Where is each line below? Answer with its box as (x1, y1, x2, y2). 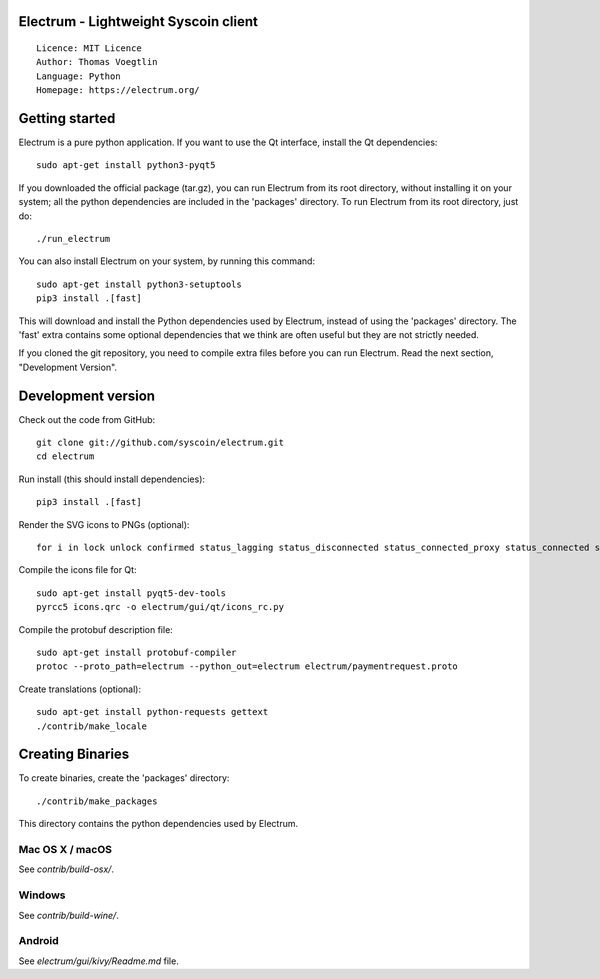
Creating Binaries (18, 746, 130, 763)
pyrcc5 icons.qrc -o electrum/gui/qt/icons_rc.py (36, 601, 285, 613)
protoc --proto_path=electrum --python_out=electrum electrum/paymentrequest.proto (36, 661, 459, 672)
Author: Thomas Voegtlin (36, 56, 158, 68)
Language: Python (36, 70, 121, 82)
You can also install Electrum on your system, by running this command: (18, 255, 315, 267)
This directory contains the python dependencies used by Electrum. (18, 818, 299, 830)
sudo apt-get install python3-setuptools (36, 278, 242, 290)
